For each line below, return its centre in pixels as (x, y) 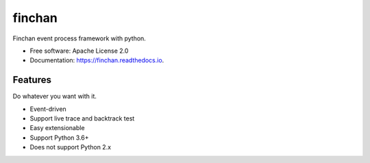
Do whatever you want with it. (55, 97)
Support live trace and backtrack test (82, 118)
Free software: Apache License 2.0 (79, 51)
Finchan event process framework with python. (79, 38)
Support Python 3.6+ (59, 138)
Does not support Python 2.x (71, 147)
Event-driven (48, 109)
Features (32, 80)
